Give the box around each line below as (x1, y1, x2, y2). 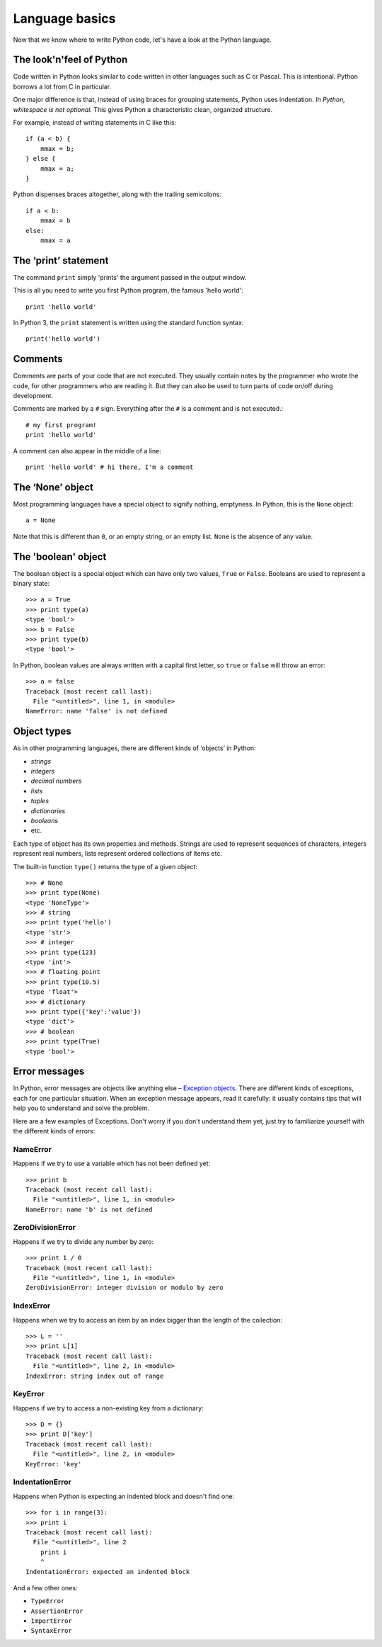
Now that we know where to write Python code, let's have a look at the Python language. (13, 35, 272, 44)
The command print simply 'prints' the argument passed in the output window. (13, 273, 247, 281)
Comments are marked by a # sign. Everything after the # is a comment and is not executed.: (13, 404, 284, 413)
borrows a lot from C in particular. (13, 82, 112, 91)
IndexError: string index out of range (25, 1371, 164, 1380)
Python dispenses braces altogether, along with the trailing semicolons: (13, 190, 222, 198)
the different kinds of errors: (13, 1127, 95, 1136)
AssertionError (30, 1607, 84, 1615)
